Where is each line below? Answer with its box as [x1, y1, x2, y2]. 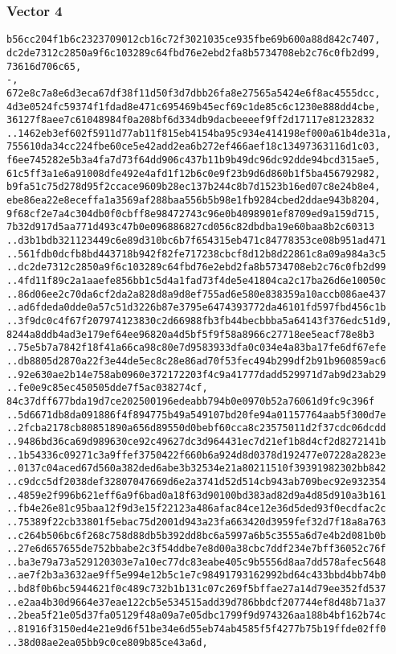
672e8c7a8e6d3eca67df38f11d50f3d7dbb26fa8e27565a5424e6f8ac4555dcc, [6, 87, 381, 99]
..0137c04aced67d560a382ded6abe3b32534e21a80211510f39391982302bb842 [6, 463, 386, 475]
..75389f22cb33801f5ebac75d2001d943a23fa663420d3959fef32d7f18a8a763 [6, 516, 386, 528]
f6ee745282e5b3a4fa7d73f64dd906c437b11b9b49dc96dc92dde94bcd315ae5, [6, 154, 381, 167]
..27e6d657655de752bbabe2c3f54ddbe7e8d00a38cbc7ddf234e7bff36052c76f [6, 543, 386, 555]
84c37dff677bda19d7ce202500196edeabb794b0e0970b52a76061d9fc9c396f [6, 395, 375, 407]
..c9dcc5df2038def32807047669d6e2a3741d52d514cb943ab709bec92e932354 [6, 475, 386, 487]
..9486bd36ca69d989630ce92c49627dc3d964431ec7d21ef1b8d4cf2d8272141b [6, 435, 386, 447]
